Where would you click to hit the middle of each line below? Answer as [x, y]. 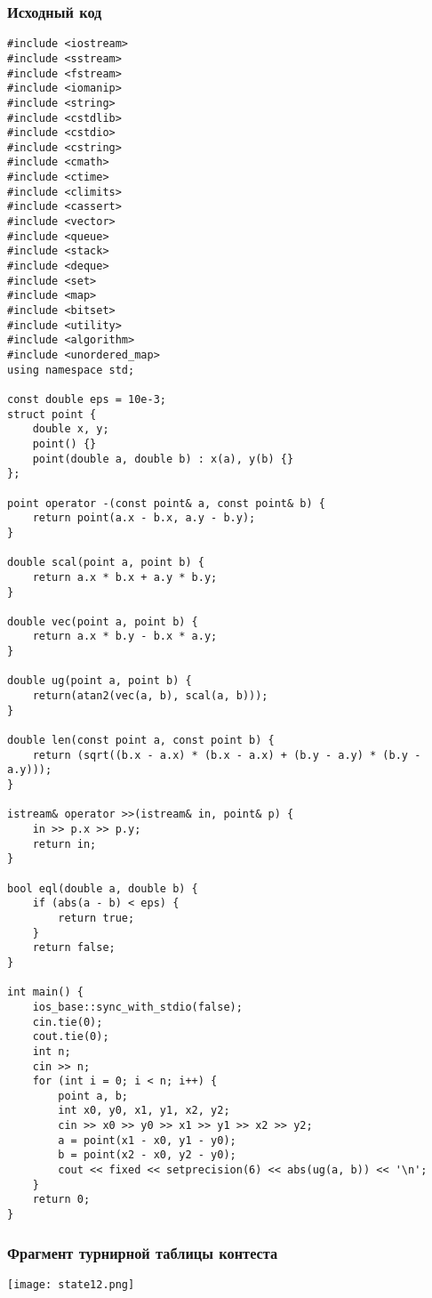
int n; [52, 1051]
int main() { [45, 992]
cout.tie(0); [71, 1037]
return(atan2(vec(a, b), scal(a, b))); [150, 696]
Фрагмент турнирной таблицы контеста [143, 1252]
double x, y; [71, 429]
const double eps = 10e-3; [87, 399]
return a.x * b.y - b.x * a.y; [125, 637]
